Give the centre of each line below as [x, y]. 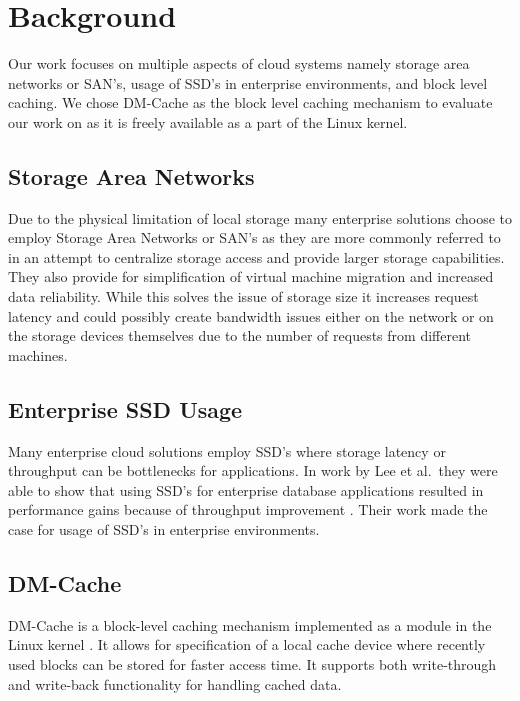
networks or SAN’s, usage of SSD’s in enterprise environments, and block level [248, 82]
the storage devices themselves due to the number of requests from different [239, 335]
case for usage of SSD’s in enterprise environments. [164, 529]
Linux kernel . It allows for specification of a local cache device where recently [247, 644]
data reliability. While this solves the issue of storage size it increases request [243, 296]
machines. [38, 354]
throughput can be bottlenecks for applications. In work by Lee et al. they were [253, 470]
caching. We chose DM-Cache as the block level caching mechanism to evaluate [250, 102]
